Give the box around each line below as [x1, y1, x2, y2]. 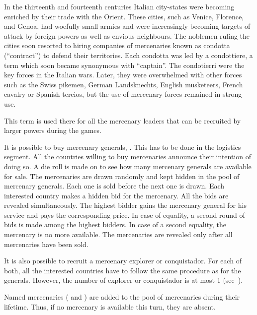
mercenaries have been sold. [4, 239, 88, 249]
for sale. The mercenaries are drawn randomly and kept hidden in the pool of [4, 171, 240, 181]
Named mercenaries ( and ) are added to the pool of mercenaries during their [4, 292, 240, 302]
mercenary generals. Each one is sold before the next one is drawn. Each [4, 181, 225, 191]
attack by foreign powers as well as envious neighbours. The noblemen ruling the [4, 30, 250, 41]
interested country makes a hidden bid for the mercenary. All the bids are [4, 190, 229, 200]
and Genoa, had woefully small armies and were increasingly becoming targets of [4, 21, 251, 31]
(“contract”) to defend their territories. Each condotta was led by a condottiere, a [4, 50, 253, 60]
